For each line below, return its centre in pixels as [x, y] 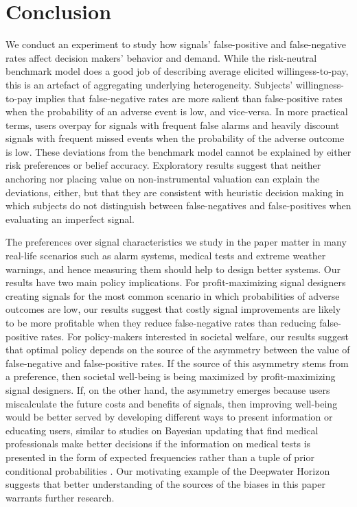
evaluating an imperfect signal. [70, 219]
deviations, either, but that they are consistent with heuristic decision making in [175, 192]
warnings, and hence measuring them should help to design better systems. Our [173, 269]
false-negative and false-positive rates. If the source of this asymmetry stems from [177, 363]
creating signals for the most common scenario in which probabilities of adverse [173, 295]
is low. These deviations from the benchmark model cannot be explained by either [178, 151]
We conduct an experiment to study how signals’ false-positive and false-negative [176, 44]
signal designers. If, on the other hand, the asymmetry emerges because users [168, 389]
